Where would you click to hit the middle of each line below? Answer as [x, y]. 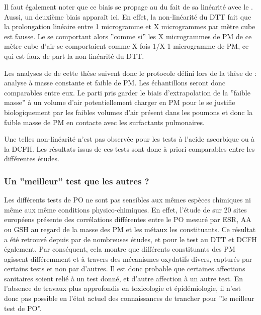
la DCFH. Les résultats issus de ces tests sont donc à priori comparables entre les [129, 148]
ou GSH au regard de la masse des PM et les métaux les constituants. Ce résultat [130, 229]
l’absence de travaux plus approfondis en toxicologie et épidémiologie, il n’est [122, 288]
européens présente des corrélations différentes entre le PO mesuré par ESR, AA [128, 219]
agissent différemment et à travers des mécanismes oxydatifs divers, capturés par [128, 258]
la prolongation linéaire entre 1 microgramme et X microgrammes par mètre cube [130, 26]
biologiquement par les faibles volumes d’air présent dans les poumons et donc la [128, 112]
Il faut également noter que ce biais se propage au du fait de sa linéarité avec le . [128, 7]
